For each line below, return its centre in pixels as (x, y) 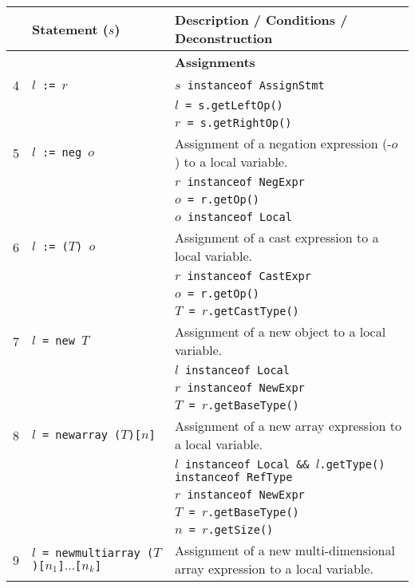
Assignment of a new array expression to (289, 426)
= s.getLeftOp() (234, 105)
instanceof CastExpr (249, 276)
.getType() (352, 464)
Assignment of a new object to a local (281, 331)
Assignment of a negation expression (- (283, 143)
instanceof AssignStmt (256, 85)
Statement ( (70, 29)
